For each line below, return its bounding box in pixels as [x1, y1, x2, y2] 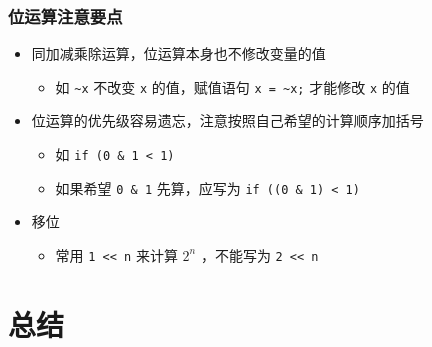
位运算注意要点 [8, 3, 123, 28]
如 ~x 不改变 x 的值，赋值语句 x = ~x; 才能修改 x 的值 [55, 76, 410, 97]
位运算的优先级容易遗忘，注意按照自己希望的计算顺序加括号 [31, 110, 424, 131]
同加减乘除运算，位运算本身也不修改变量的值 [31, 43, 326, 64]
